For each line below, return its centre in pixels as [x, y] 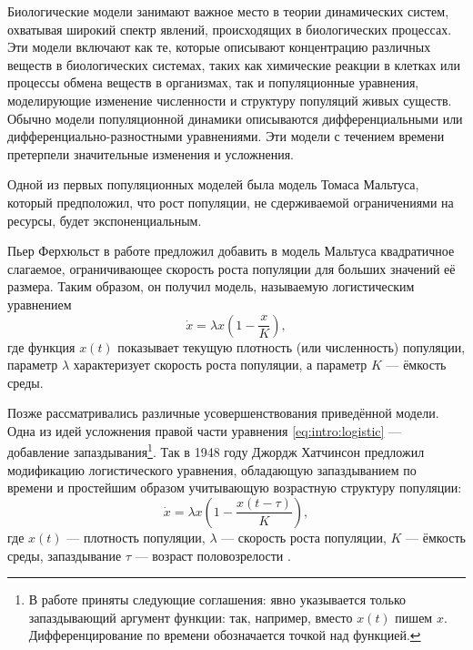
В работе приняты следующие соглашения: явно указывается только [217, 599]
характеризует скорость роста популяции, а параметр [220, 365]
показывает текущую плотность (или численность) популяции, [292, 346]
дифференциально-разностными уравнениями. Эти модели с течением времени [226, 136]
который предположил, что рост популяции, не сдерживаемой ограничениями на [231, 202]
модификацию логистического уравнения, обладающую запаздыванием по [212, 469]
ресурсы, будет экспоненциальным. [105, 220]
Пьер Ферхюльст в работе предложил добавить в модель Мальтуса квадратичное [231, 251]
